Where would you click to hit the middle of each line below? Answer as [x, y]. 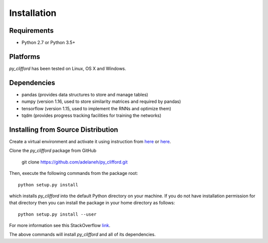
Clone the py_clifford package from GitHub [53, 151]
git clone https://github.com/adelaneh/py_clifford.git [75, 162]
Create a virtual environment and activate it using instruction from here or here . [90, 141]
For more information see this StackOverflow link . [60, 226]
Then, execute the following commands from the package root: [74, 173]
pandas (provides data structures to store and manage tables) [85, 94]
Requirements [32, 31]
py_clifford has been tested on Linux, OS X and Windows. [68, 68]
